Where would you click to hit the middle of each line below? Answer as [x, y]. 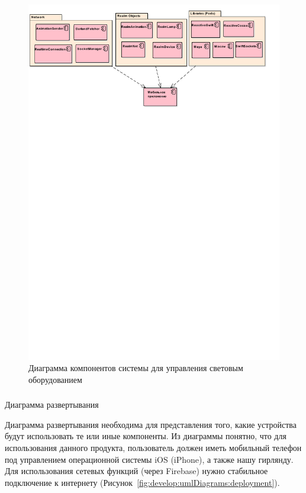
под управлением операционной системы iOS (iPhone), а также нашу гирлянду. [149, 459]
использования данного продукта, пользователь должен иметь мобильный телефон [153, 447]
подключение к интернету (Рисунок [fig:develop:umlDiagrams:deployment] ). [142, 482]
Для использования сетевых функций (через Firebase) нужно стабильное [136, 471]
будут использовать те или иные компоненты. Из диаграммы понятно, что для [146, 436]
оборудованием [55, 379]
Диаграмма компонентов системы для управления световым [136, 368]
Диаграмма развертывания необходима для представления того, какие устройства [151, 424]
